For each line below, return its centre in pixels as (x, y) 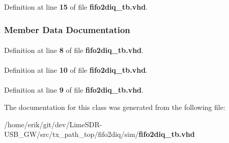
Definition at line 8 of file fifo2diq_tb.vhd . (74, 50)
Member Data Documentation (67, 29)
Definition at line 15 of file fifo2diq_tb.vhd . (76, 7)
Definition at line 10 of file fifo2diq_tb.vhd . (76, 70)
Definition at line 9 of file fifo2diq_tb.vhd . (74, 90)
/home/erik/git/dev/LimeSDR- (53, 124)
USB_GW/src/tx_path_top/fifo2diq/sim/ (71, 134)
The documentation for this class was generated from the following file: (115, 107)
